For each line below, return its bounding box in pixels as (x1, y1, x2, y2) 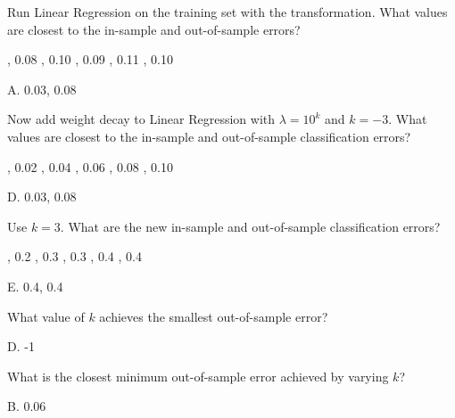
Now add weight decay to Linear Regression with (7, 110, 276, 128)
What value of (7, 307, 85, 325)
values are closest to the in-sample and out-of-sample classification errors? (7, 127, 411, 145)
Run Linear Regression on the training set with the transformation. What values (7, 3, 448, 20)
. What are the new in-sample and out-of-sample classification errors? (60, 217, 441, 235)
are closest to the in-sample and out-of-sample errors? (7, 20, 301, 38)
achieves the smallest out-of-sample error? (99, 307, 328, 325)
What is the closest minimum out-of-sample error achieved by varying (7, 366, 389, 385)
